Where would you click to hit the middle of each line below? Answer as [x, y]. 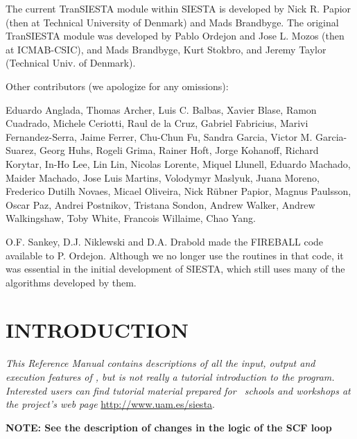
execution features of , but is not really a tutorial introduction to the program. [170, 377]
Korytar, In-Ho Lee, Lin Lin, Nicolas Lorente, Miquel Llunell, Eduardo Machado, [178, 163]
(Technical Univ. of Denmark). [71, 63]
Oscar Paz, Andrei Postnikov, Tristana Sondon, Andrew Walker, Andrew [160, 204]
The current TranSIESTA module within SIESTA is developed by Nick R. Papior [178, 8]
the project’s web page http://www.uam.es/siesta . [110, 404]
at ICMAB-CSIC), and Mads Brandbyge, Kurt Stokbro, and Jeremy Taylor [166, 49]
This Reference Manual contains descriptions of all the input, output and [160, 363]
